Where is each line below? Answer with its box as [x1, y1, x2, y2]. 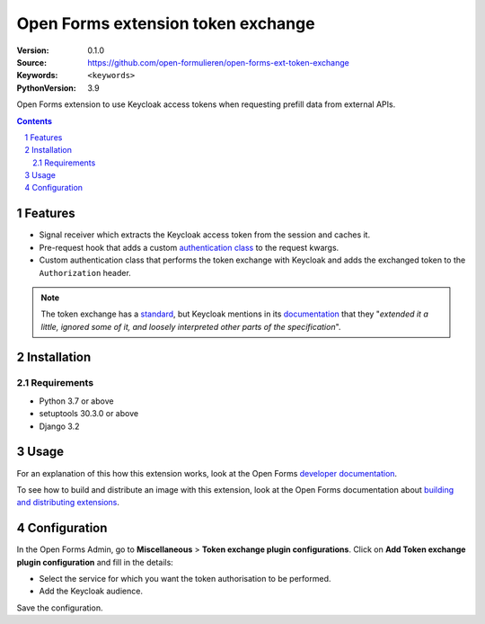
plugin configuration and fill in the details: [16, 557, 174, 567]
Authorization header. [39, 267, 132, 278]
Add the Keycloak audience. [39, 585, 144, 597]
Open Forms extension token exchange [16, 13, 315, 33]
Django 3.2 [39, 421, 80, 432]
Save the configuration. [16, 602, 103, 613]
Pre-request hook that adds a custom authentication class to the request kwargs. [39, 242, 339, 253]
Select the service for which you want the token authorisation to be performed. [39, 574, 331, 584]
